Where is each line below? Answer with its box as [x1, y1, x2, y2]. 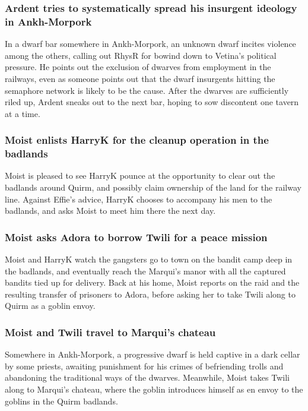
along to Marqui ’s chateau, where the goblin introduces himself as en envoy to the [5, 383, 303, 395]
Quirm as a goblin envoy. [5, 299, 96, 312]
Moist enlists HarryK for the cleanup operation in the [5, 132, 269, 147]
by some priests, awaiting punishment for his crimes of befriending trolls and [5, 359, 284, 372]
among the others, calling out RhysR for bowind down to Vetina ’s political [5, 49, 277, 61]
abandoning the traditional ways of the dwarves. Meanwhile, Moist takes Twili [5, 371, 290, 384]
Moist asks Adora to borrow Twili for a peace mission [5, 229, 268, 244]
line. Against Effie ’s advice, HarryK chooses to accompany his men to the [5, 192, 272, 205]
